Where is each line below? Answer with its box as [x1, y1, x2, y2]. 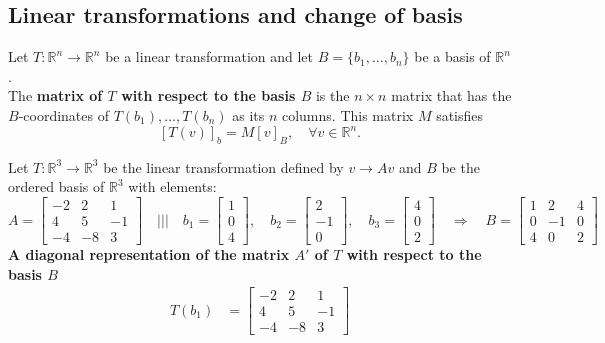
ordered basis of [8, 176, 105, 197]
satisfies [436, 104, 484, 125]
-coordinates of [18, 104, 109, 125]
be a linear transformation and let [105, 46, 314, 67]
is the [315, 85, 350, 106]
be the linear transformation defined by [103, 156, 344, 177]
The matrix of [8, 85, 103, 106]
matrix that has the [391, 85, 512, 106]
